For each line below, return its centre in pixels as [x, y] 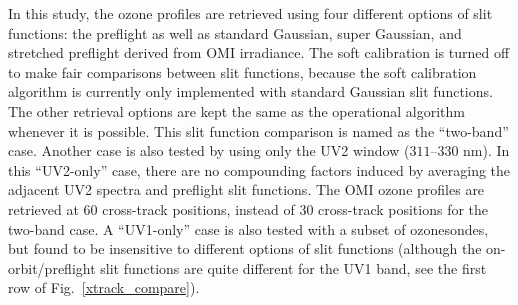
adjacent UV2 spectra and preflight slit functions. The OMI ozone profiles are [246, 189]
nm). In [486, 150]
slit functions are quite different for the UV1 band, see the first [293, 267]
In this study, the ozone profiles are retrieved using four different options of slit [250, 13]
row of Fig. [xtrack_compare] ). [104, 287]
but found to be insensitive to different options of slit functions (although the [245, 248]
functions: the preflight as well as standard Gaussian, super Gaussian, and [235, 32]
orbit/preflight [52, 267]
